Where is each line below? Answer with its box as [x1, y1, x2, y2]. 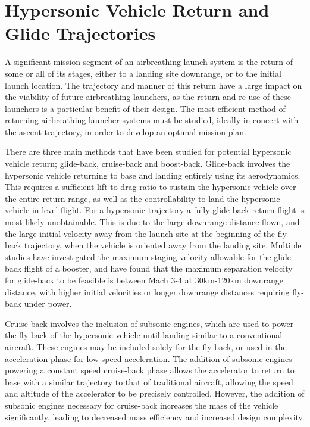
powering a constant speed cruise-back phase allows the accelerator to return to [5, 364, 295, 376]
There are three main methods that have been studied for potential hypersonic [5, 145, 292, 158]
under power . [24, 297, 72, 310]
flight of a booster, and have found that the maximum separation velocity [24, 262, 293, 275]
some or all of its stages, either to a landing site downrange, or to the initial [5, 67, 281, 79]
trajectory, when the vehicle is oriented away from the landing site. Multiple [24, 239, 302, 251]
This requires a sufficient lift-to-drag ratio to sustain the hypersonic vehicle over [5, 180, 296, 193]
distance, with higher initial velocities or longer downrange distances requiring [5, 285, 290, 298]
